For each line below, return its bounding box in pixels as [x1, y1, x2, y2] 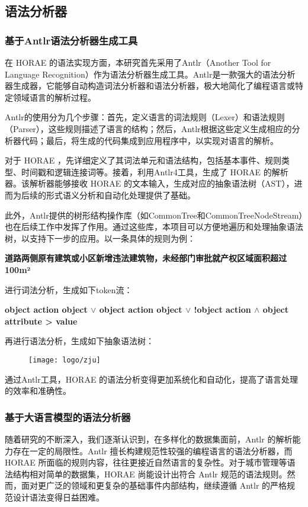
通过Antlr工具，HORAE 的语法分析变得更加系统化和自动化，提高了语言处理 [5, 373, 299, 385]
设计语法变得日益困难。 [12, 490, 104, 503]
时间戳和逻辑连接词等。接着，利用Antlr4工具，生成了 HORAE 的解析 [21, 165, 288, 178]
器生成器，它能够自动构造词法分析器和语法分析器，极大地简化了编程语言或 [5, 79, 295, 92]
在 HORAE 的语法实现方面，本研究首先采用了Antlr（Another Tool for [5, 56, 271, 68]
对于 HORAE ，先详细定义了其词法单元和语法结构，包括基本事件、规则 [5, 154, 282, 166]
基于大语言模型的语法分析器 [5, 409, 131, 424]
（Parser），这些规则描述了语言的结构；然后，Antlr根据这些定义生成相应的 [5, 122, 292, 134]
